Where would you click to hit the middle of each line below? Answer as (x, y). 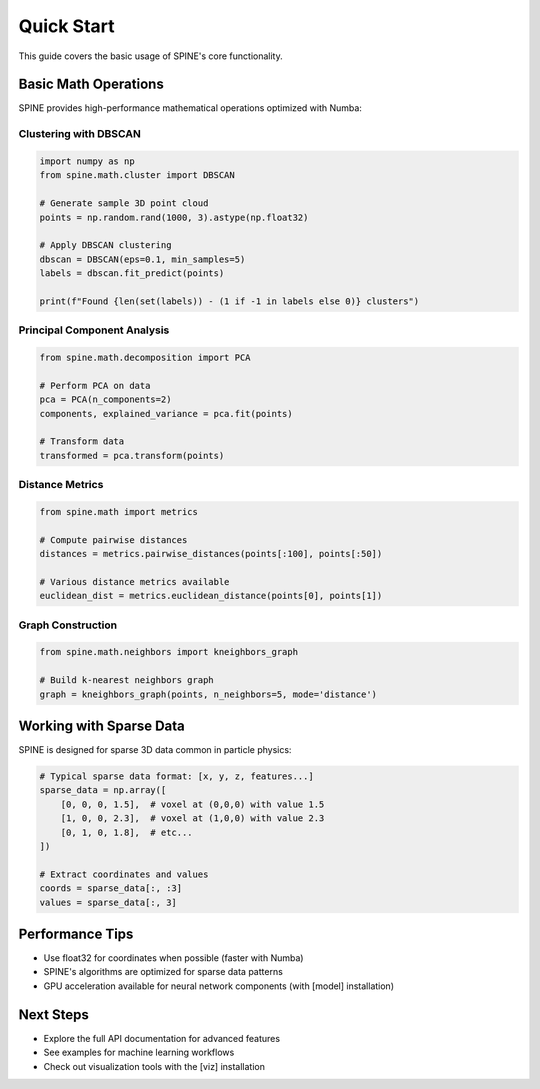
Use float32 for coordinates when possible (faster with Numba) (173, 958)
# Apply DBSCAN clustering (105, 245)
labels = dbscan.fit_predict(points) (132, 273)
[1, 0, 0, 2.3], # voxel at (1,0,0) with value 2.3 (192, 818)
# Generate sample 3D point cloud (124, 203)
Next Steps (53, 1014)
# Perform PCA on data (95, 385)
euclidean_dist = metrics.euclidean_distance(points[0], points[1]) (211, 596)
